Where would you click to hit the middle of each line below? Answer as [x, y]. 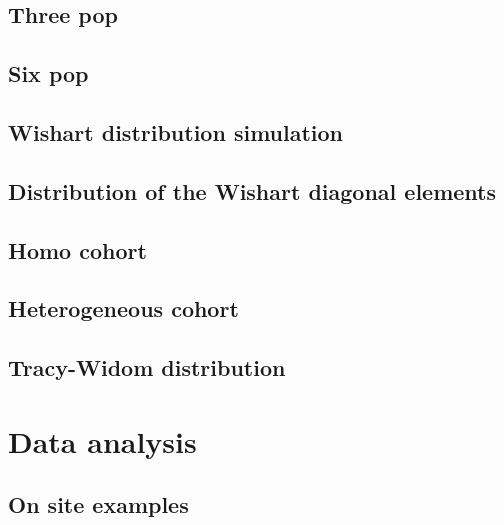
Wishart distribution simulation [176, 131]
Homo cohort [77, 249]
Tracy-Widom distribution [147, 367]
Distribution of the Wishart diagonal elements [252, 190]
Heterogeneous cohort [123, 308]
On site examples [98, 504]
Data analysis [102, 440]
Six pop [48, 73]
